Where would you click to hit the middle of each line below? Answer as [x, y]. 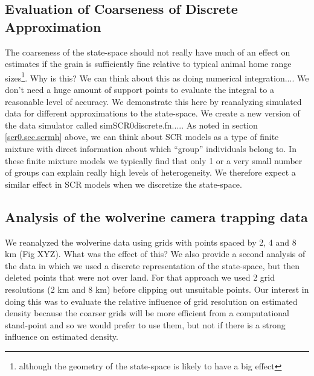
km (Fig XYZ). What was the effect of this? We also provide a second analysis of [155, 254]
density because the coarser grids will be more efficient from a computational [147, 313]
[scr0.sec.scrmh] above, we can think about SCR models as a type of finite [142, 137]
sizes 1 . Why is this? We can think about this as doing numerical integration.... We [157, 77]
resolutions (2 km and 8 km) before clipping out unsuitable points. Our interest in [157, 289]
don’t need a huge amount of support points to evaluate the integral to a [139, 90]
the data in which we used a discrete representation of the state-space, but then [152, 265]
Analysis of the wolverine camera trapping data [156, 216]
